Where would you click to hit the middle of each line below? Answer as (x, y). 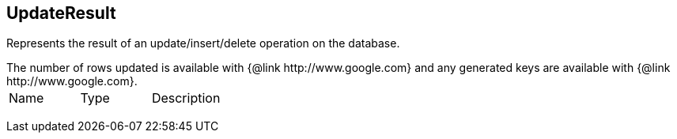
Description (186, 98)
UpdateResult (61, 13)
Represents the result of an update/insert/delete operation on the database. (203, 43)
